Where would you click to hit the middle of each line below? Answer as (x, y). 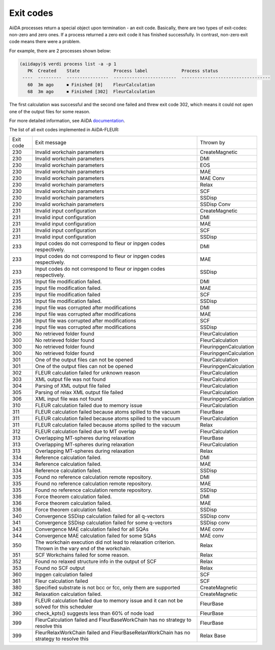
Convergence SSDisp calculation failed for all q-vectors (100, 516)
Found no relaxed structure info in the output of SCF (96, 561)
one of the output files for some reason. (50, 111)
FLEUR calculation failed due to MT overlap (85, 431)
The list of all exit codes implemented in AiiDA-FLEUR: (64, 130)
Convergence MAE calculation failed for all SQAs (92, 529)
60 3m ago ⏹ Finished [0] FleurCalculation (91, 85)
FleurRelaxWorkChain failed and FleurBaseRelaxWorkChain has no (113, 632)
